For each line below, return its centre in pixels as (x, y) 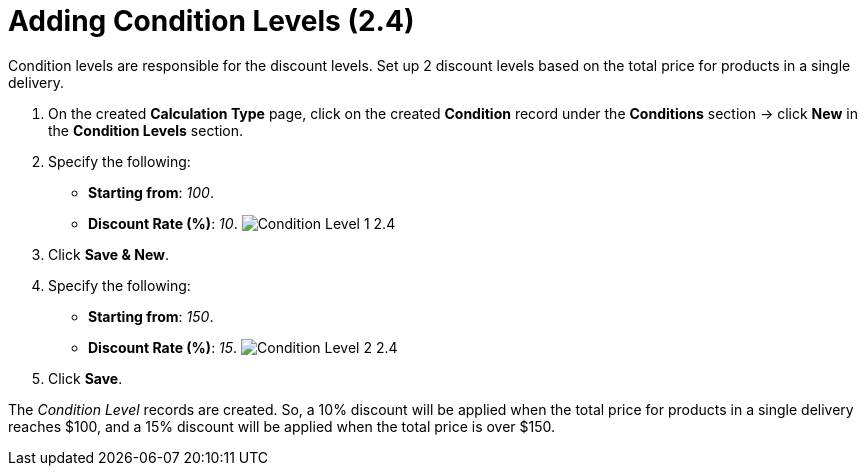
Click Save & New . (108, 254)
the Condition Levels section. (146, 130)
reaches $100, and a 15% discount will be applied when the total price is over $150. (282, 426)
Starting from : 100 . (151, 192)
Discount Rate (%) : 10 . (163, 223)
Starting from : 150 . (151, 316)
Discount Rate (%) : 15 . (163, 347)
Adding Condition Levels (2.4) (211, 21)
